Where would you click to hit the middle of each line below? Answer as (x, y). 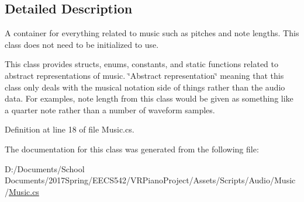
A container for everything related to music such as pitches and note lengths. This (152, 33)
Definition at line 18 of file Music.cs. (70, 129)
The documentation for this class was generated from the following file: (132, 149)
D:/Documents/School (45, 168)
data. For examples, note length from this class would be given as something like (149, 98)
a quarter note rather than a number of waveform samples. (110, 109)
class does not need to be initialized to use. (82, 44)
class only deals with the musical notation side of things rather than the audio (145, 87)
